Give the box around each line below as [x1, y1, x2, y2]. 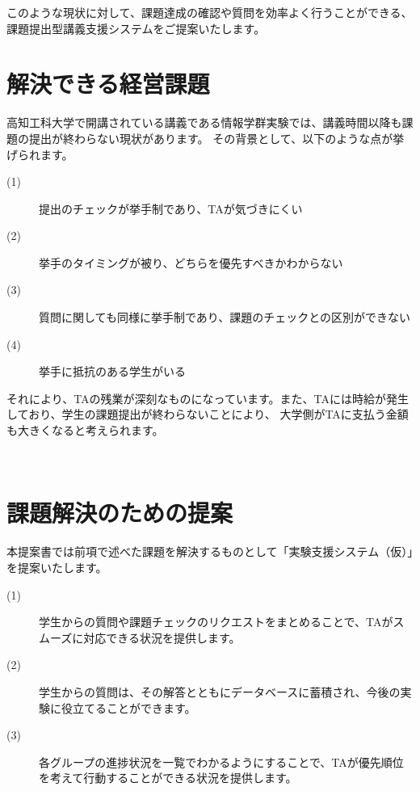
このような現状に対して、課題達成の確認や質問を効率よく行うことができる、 [6, 4, 413, 20]
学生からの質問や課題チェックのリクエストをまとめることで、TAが [39, 613, 393, 630]
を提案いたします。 [6, 558, 107, 575]
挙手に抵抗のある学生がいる [39, 363, 186, 380]
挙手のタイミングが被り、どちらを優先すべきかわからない [39, 254, 343, 271]
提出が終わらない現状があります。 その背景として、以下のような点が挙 [28, 129, 405, 146]
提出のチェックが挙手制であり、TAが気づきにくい [39, 200, 303, 217]
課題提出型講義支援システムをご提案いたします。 [6, 19, 266, 36]
